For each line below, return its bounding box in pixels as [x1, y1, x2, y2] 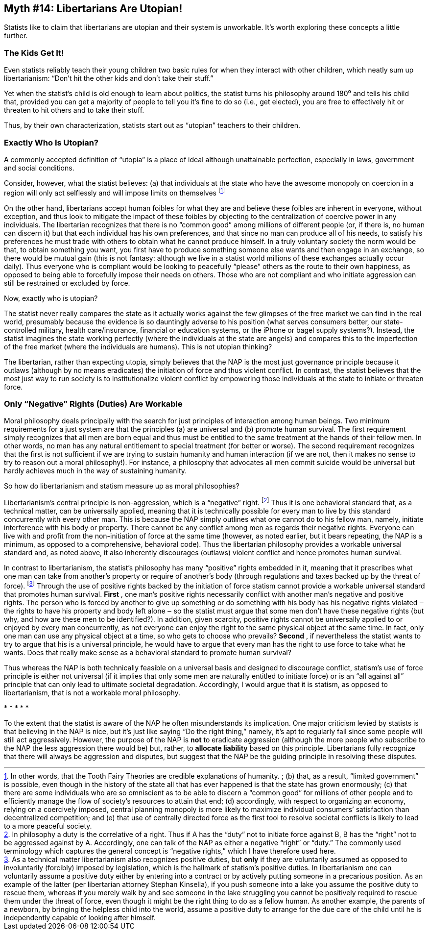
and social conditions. [4, 163, 74, 172]
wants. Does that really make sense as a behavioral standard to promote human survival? [4, 648, 291, 657]
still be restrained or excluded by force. [4, 278, 130, 287]
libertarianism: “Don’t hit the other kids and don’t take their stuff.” [4, 74, 214, 83]
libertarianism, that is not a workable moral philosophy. [4, 688, 180, 697]
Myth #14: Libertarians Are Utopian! [4, 2, 183, 15]
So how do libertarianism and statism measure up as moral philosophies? [4, 482, 239, 491]
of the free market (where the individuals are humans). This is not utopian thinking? [4, 342, 272, 351]
